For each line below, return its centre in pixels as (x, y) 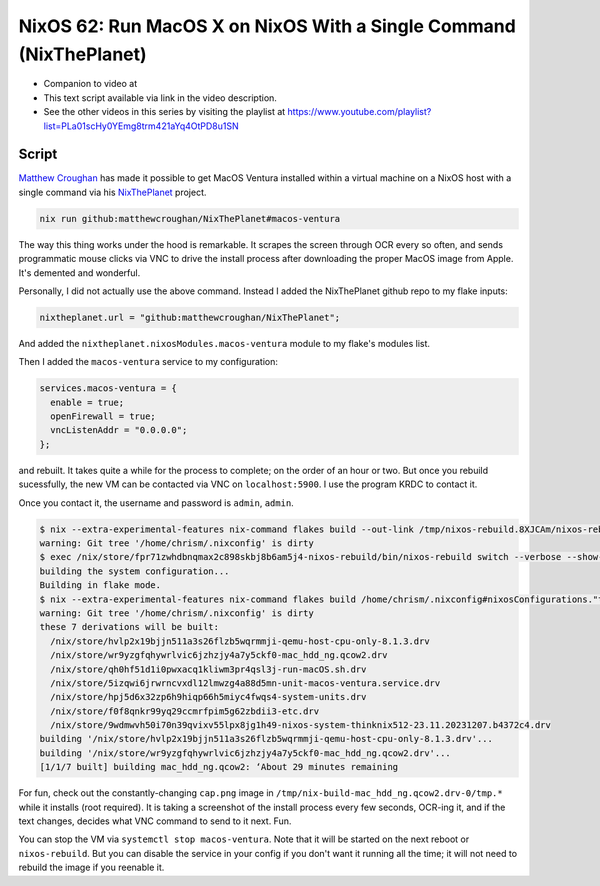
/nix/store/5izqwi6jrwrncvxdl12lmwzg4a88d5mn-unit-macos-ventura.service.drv (245, 683)
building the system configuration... (134, 571)
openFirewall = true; (103, 416)
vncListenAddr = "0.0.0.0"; (119, 430)
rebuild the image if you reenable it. (91, 867)
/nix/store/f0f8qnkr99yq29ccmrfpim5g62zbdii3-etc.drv (185, 711)
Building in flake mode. (100, 585)
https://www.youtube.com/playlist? (359, 112)
